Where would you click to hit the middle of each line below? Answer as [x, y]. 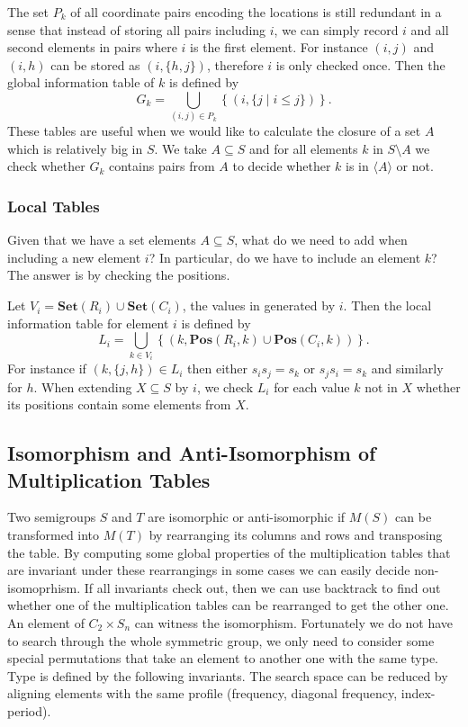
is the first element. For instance [279, 47]
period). [29, 711]
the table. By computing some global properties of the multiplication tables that [229, 552]
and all [430, 29]
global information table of [81, 82]
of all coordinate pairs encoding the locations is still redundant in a [256, 12]
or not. [415, 166]
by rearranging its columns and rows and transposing [296, 535]
